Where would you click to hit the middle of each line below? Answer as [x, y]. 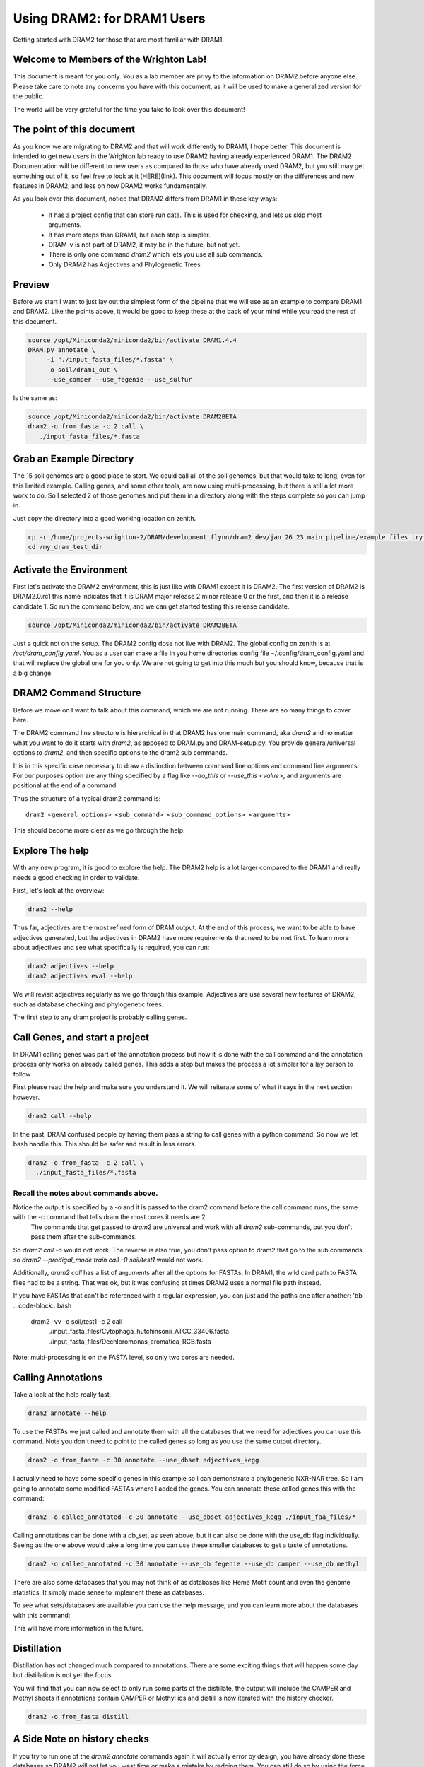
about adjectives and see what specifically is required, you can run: [111, 947]
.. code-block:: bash [42, 1305]
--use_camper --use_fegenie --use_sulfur [119, 380]
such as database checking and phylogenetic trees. [88, 1004]
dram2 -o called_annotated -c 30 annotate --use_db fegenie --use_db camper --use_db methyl [194, 1564]
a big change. [33, 673]
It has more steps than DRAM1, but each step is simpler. [130, 235]
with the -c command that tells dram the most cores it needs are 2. [110, 1217]
